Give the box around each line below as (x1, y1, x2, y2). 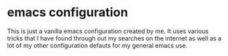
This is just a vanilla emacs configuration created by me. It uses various (7, 27, 209, 35)
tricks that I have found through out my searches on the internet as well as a (7, 34, 222, 42)
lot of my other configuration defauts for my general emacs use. (7, 41, 188, 49)
